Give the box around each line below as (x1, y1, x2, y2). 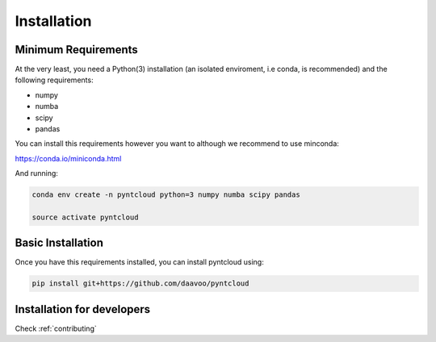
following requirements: (15, 75, 94, 85)
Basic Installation (15, 236, 104, 250)
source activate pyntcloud (31, 212, 139, 222)
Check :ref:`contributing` (15, 323, 97, 333)
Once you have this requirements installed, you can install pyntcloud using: (15, 257, 264, 267)
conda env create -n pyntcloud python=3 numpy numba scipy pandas (31, 190, 300, 199)
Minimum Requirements (15, 43, 139, 56)
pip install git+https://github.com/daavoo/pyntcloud (31, 279, 249, 288)
